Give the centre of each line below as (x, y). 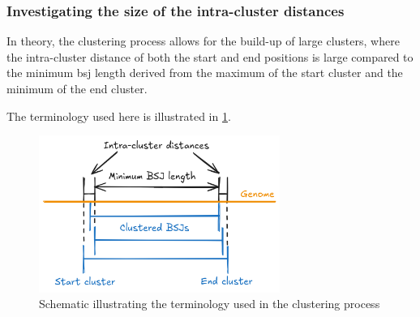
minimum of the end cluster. (77, 88)
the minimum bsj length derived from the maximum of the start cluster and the (205, 73)
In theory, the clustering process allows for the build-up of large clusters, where (203, 41)
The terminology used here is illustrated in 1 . (119, 116)
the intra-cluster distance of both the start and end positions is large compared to (210, 56)
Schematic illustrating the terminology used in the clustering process (210, 304)
